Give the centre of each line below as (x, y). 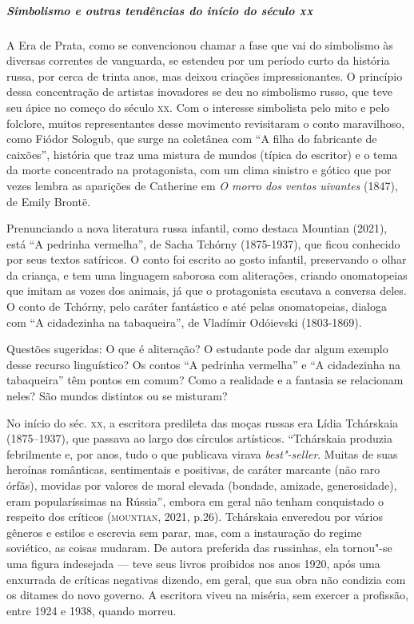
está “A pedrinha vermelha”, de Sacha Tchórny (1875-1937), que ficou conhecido (203, 243)
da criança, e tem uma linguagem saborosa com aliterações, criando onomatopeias (207, 274)
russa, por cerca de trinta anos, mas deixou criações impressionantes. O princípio (205, 76)
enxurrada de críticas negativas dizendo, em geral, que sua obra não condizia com (206, 579)
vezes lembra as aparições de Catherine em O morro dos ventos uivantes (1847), (202, 185)
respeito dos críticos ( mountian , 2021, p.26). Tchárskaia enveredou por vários (195, 517)
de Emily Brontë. (49, 201)
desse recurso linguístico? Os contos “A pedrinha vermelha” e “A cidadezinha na (203, 364)
